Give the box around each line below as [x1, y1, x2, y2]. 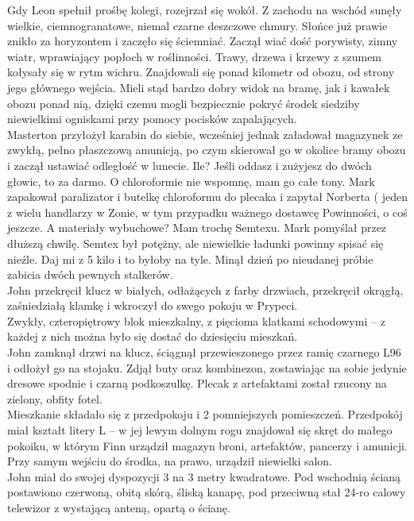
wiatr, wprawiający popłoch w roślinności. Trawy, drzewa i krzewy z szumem [7, 48, 382, 64]
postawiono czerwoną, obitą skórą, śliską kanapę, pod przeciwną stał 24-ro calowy [7, 484, 406, 500]
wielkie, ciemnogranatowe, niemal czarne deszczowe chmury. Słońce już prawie [7, 17, 388, 33]
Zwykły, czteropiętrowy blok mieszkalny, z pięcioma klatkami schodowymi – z [7, 312, 385, 329]
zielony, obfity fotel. [7, 390, 103, 407]
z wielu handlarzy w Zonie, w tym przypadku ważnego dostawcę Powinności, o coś [7, 203, 408, 220]
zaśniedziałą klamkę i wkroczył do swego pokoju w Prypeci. [7, 297, 298, 314]
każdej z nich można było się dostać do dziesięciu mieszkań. [7, 328, 298, 345]
